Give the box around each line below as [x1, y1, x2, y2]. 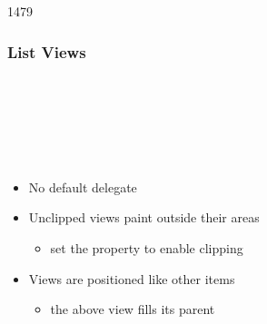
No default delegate [28, 177, 137, 196]
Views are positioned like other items [28, 269, 235, 288]
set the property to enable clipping [50, 238, 243, 257]
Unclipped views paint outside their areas [28, 208, 260, 227]
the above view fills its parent [50, 299, 215, 319]
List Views [7, 40, 86, 63]
